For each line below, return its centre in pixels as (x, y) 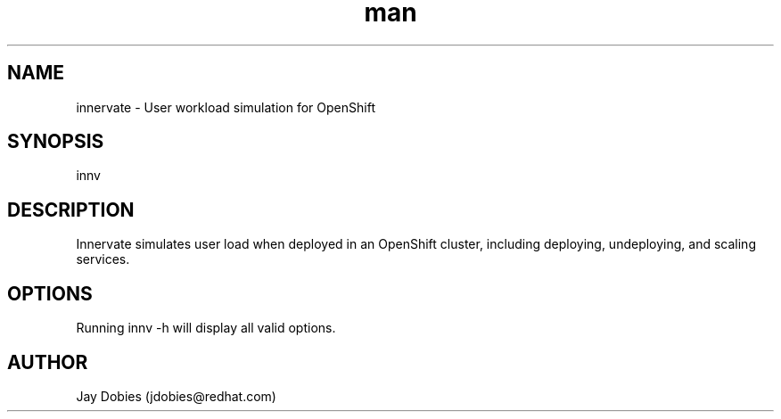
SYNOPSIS (56, 142)
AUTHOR (48, 362)
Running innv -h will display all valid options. (206, 328)
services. (103, 259)
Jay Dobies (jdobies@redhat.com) (176, 396)
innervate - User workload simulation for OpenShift (226, 107)
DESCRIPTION (71, 209)
